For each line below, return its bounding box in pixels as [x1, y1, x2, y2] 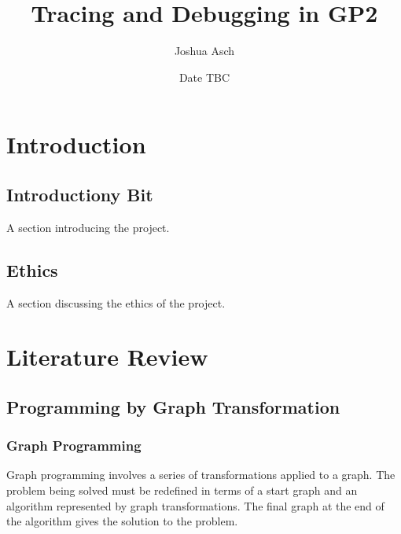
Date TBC [178, 68, 230, 85]
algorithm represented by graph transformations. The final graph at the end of [6, 497, 384, 514]
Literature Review [6, 341, 208, 373]
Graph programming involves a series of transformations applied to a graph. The [6, 466, 395, 483]
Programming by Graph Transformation [6, 394, 340, 418]
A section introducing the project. [6, 219, 170, 235]
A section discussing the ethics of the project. [6, 294, 226, 311]
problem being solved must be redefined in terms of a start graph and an [6, 482, 358, 499]
